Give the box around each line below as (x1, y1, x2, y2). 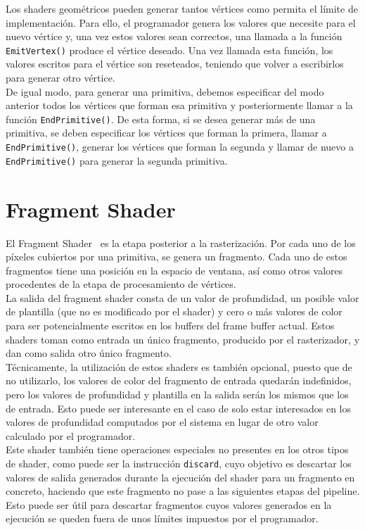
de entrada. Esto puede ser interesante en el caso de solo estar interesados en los (6, 400, 351, 415)
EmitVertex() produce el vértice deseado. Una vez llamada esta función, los (6, 42, 333, 57)
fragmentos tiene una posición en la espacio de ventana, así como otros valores (6, 263, 343, 277)
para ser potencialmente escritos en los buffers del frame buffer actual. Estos (6, 318, 335, 333)
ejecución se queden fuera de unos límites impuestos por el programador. (6, 511, 319, 526)
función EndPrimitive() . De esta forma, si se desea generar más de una (6, 111, 316, 126)
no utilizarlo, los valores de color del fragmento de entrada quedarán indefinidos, (6, 373, 352, 388)
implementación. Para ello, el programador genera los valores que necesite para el (6, 15, 356, 30)
